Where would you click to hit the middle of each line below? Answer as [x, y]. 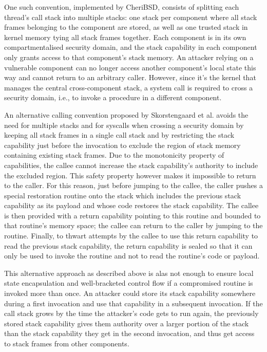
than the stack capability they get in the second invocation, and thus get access [129, 333]
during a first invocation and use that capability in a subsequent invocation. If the [133, 303]
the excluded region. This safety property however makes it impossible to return [130, 175]
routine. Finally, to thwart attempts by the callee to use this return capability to [131, 236]
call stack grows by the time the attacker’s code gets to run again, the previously [131, 313]
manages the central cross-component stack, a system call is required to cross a [129, 87]
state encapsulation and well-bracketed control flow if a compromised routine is [129, 283]
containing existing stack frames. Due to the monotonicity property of [114, 155]
